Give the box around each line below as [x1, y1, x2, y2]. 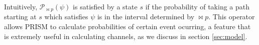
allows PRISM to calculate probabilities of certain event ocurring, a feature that [4, 21, 251, 32]
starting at [4, 11, 37, 22]
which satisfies [44, 11, 88, 22]
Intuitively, [4, 1, 38, 11]
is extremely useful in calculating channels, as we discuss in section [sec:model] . [4, 31, 247, 41]
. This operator [208, 11, 255, 22]
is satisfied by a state [73, 1, 138, 11]
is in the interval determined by [97, 11, 195, 22]
